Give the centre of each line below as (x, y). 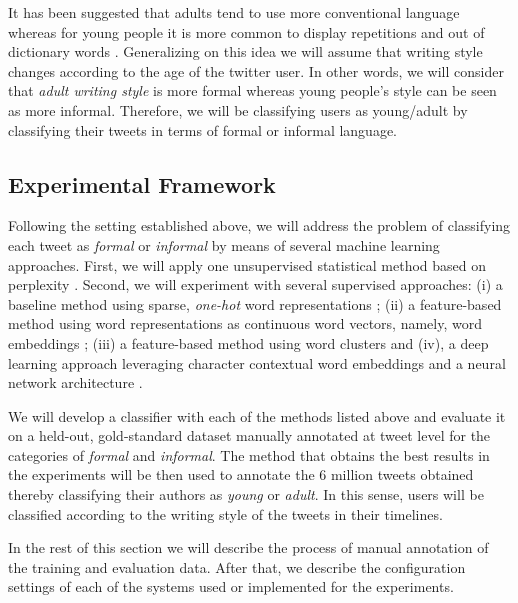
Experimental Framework (142, 183)
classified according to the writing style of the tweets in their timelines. (225, 513)
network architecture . (75, 382)
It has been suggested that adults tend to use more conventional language (234, 12)
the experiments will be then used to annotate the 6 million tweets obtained (241, 474)
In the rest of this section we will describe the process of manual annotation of (248, 547)
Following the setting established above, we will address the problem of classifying (259, 225)
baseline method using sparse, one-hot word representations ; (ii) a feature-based (255, 303)
